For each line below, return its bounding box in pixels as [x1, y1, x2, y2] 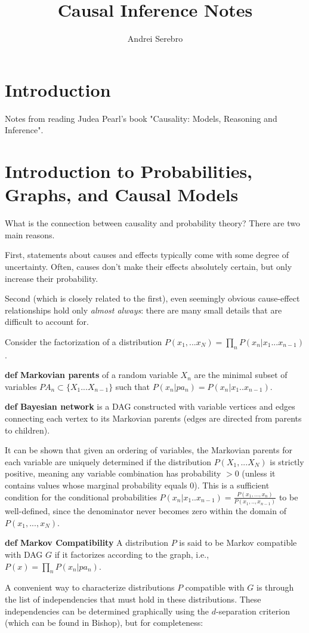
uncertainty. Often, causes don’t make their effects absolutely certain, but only [5, 260, 292, 272]
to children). [5, 423, 50, 436]
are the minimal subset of [194, 368, 288, 381]
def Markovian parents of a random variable [5, 368, 178, 381]
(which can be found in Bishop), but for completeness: [5, 616, 203, 629]
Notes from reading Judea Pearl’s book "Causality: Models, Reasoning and [5, 112, 277, 124]
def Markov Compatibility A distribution [5, 536, 168, 549]
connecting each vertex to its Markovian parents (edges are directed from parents [5, 412, 302, 425]
